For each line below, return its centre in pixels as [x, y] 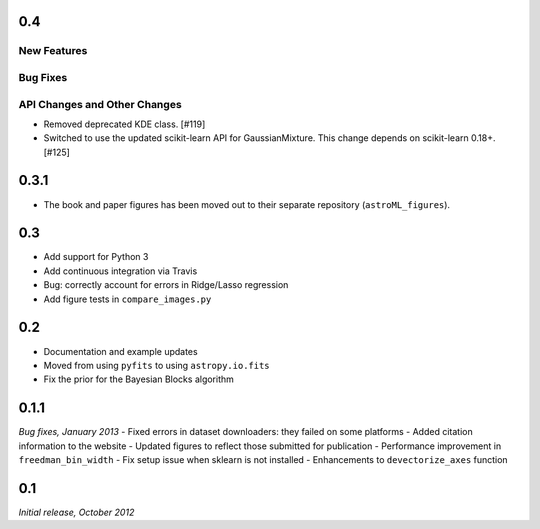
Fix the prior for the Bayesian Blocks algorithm [139, 379]
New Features [53, 51]
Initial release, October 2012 [76, 512]
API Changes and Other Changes [100, 104]
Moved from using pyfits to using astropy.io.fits [156, 365]
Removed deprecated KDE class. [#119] [124, 124]
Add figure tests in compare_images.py [127, 299]
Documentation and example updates [121, 351]
